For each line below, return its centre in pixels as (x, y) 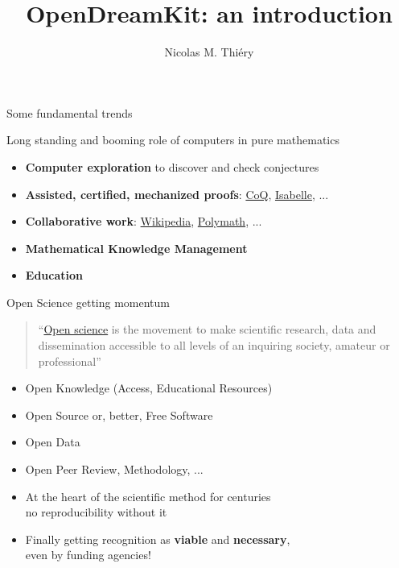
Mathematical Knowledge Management (136, 248)
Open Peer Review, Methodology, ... (114, 469)
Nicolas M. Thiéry (209, 52)
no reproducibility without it (96, 512)
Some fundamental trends (70, 112)
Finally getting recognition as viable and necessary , (158, 539)
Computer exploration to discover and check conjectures (172, 166)
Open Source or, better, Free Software (119, 415)
